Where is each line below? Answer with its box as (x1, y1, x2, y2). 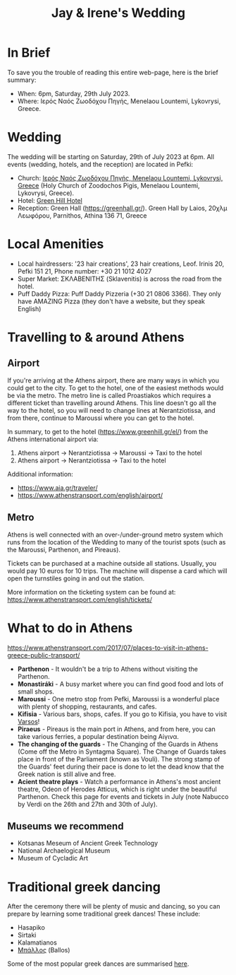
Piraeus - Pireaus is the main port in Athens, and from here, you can (17, 725, 216, 733)
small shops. (17, 687, 55, 696)
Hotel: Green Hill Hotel (17, 196, 82, 204)
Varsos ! (17, 717, 40, 725)
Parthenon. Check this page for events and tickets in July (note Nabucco (17, 792, 229, 800)
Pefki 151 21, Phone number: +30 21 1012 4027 (17, 267, 152, 275)
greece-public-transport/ (7, 650, 80, 659)
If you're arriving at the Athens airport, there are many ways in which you (7, 376, 220, 385)
